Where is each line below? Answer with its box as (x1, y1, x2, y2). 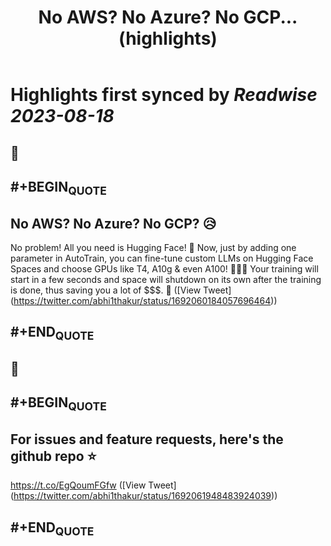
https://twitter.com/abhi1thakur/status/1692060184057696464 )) (13, 294, 278, 306)
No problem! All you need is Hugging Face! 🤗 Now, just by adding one (10, 241, 297, 253)
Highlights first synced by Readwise (10, 84, 318, 106)
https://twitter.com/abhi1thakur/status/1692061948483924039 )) (13, 490, 278, 502)
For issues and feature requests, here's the (10, 431, 284, 448)
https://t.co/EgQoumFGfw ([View (10, 479, 147, 491)
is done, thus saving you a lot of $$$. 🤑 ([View (10, 284, 202, 296)
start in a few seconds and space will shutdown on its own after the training (10, 273, 322, 285)
